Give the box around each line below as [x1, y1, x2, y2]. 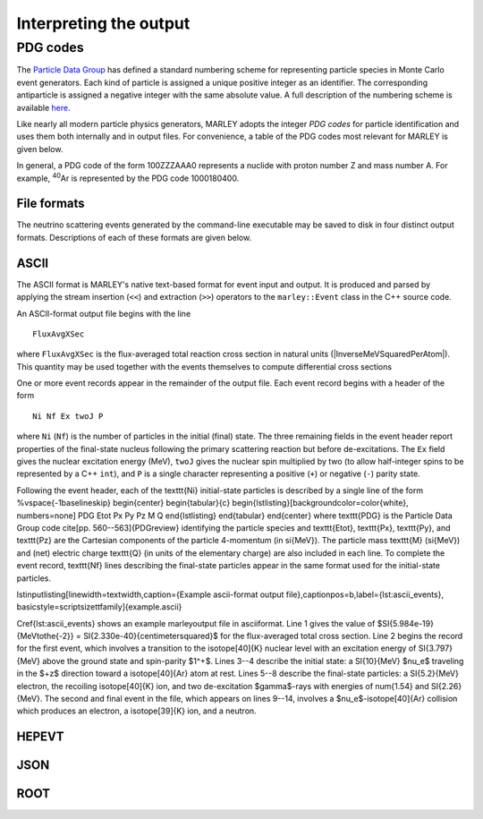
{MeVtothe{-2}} [16, 631, 74, 642]
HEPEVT [16, 729, 64, 745]
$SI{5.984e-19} [377, 618, 434, 628]
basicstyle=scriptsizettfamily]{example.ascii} [16, 601, 182, 612]
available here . [16, 102, 71, 113]
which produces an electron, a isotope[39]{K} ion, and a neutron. [16, 705, 257, 716]
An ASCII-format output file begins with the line [16, 308, 191, 319]
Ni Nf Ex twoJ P [32, 411, 104, 421]
